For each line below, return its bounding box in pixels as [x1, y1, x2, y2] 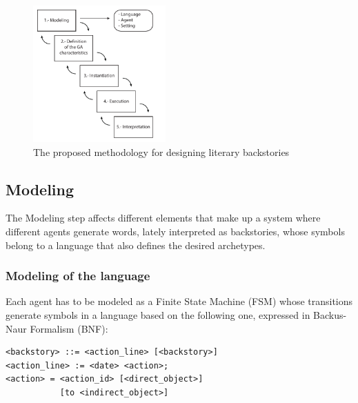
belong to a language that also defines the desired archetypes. [6, 237, 266, 252]
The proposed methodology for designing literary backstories [33, 144, 290, 159]
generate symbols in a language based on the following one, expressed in [6, 307, 310, 322]
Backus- [313, 307, 347, 322]
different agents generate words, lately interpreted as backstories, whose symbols [6, 224, 345, 238]
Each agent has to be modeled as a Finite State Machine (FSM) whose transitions [6, 294, 353, 308]
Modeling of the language [6, 267, 150, 284]
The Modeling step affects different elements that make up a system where [6, 210, 321, 225]
